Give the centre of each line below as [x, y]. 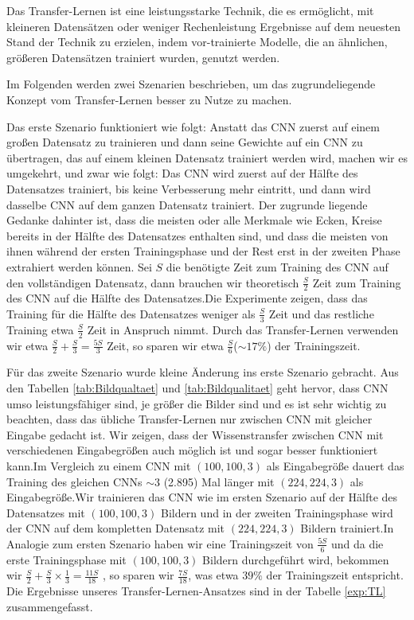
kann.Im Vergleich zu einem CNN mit [99, 465]
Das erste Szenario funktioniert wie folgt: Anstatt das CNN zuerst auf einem [193, 126]
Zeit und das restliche [321, 313]
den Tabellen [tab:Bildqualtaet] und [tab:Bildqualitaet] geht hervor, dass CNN [197, 388]
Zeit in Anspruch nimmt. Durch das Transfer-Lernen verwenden [243, 329]
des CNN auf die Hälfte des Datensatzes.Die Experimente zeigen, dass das [187, 298]
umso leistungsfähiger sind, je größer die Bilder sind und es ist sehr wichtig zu [197, 403]
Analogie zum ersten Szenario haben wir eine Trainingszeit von [160, 543]
